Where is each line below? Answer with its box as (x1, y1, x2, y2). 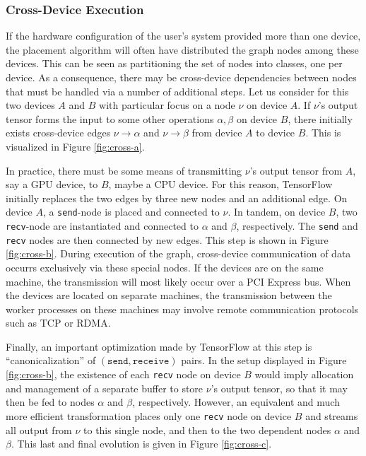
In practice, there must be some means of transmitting (6, 163, 242, 177)
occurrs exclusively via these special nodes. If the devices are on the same (6, 259, 324, 274)
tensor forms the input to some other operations (6, 111, 214, 126)
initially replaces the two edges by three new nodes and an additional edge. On (6, 190, 348, 205)
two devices (6, 98, 55, 112)
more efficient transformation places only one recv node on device (6, 408, 292, 423)
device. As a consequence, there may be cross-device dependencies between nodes (6, 70, 357, 84)
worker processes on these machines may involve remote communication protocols (6, 301, 359, 316)
